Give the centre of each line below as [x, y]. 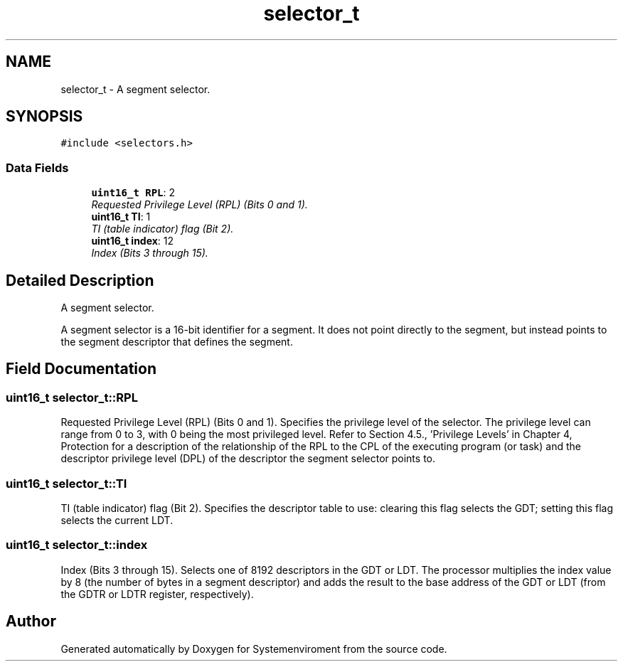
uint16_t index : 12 [133, 241]
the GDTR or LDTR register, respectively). [157, 594]
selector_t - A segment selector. [135, 89]
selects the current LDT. [117, 520]
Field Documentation [81, 369]
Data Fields [37, 167]
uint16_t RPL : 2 [133, 193]
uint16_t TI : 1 [121, 217]
